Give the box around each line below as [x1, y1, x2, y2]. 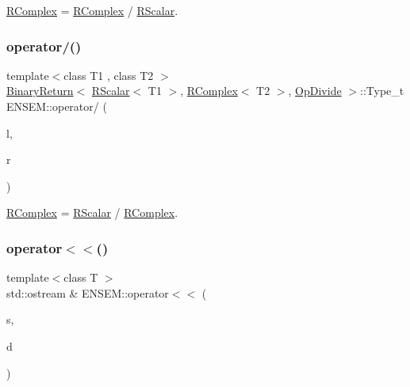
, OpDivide [288, 82, 342, 99]
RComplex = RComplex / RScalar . [6, 2, 178, 18]
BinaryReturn [6, 82, 74, 99]
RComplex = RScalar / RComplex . [6, 204, 178, 221]
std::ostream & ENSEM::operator [6, 284, 169, 301]
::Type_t [360, 82, 404, 99]
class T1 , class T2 [63, 66, 154, 83]
